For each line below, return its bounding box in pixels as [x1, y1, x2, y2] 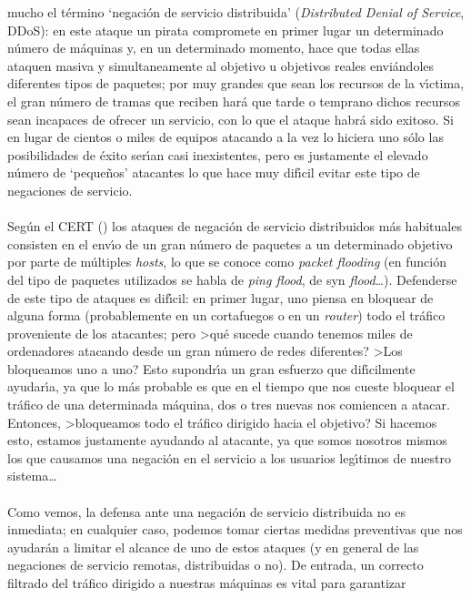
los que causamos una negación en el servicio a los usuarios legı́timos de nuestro [7, 448, 452, 467]
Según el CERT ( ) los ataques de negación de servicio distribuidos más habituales [7, 217, 462, 236]
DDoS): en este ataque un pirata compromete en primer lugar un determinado [7, 20, 444, 39]
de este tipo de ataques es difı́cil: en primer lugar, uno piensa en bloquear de [7, 288, 434, 307]
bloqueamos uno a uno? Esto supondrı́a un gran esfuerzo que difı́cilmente [7, 359, 416, 378]
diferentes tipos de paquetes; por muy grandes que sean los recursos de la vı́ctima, [7, 74, 465, 93]
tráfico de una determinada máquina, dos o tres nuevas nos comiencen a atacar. [7, 395, 450, 414]
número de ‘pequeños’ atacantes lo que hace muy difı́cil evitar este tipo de [7, 163, 420, 182]
